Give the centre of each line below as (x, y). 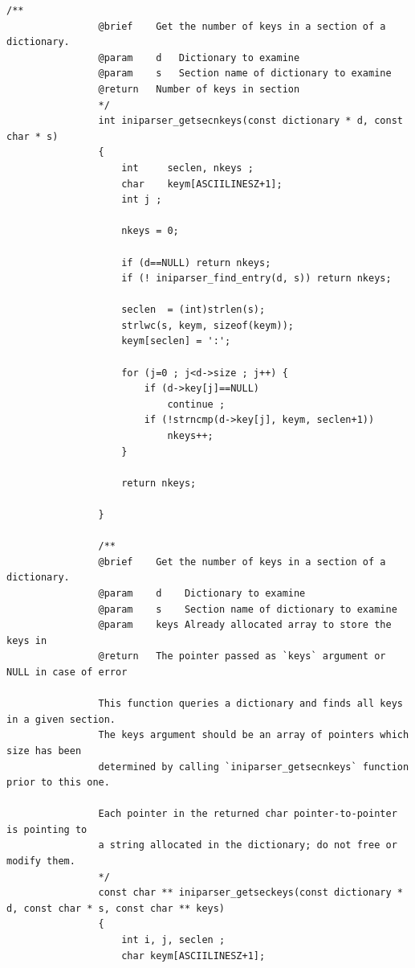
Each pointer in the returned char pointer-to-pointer (248, 814)
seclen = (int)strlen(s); (193, 310)
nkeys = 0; (150, 231)
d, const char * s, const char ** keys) (116, 908)
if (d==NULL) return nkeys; (196, 263)
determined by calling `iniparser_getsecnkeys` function (254, 767)
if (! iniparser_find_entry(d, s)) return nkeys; (256, 279)
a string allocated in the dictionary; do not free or (248, 845)
